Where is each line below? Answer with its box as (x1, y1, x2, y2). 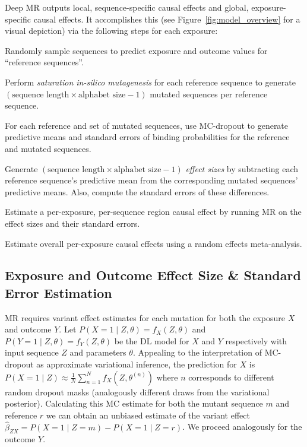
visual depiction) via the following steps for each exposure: (5, 24, 218, 37)
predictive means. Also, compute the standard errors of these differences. (5, 185, 270, 198)
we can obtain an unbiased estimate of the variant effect (46, 408, 250, 421)
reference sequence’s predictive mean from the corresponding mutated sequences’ (5, 174, 298, 186)
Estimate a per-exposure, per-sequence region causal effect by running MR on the (5, 205, 302, 218)
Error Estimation (5, 283, 112, 302)
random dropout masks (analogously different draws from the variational (5, 385, 270, 398)
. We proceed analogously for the (182, 420, 302, 433)
